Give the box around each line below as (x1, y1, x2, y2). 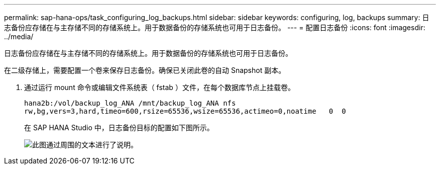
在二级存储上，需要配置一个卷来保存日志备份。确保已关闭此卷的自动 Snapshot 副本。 (4, 66, 286, 74)
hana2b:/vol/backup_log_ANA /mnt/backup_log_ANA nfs (24, 99, 236, 107)
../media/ (4, 32, 34, 41)
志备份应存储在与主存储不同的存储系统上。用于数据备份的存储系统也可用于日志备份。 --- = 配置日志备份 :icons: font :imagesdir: (4, 23, 425, 32)
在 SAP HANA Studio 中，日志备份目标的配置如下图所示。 (24, 123, 214, 132)
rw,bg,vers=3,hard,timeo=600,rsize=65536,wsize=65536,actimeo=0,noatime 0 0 (24, 107, 346, 115)
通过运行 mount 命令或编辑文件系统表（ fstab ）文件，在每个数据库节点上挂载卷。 (24, 83, 295, 92)
